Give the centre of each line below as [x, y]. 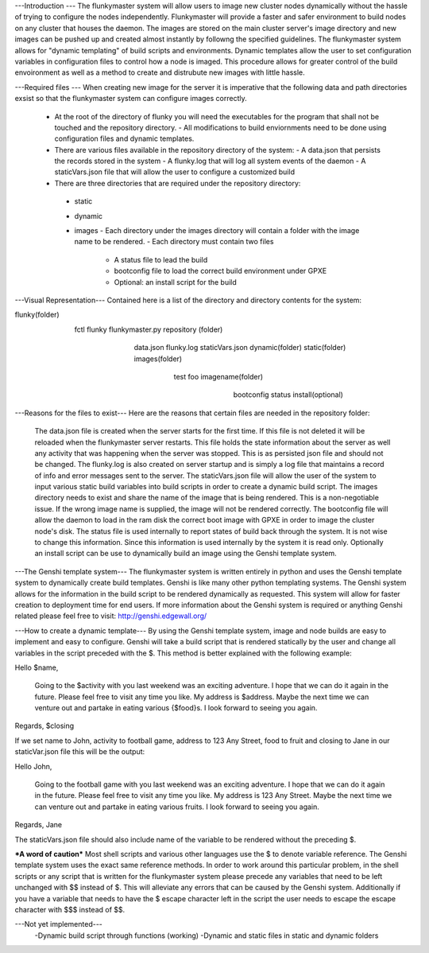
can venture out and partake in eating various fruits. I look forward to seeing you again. [177, 807]
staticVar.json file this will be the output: [80, 752]
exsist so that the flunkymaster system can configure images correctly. [131, 99]
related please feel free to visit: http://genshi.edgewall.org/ [111, 616]
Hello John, [33, 766]
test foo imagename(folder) [218, 376]
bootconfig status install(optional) [288, 395]
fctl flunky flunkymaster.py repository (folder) [149, 329]
